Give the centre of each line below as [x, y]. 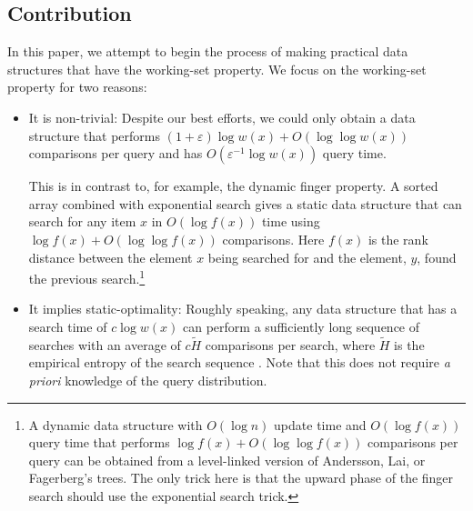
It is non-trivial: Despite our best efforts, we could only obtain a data [222, 117]
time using [291, 221]
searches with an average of [105, 344]
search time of [68, 326]
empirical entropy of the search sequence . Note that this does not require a [239, 362]
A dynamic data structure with [116, 424]
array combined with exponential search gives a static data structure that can [245, 203]
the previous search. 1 [87, 277]
